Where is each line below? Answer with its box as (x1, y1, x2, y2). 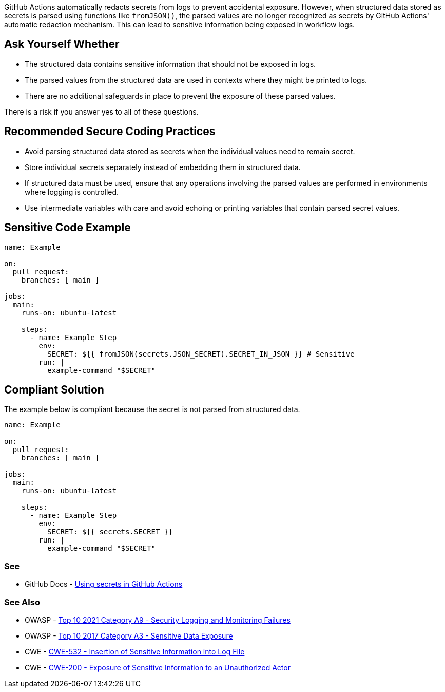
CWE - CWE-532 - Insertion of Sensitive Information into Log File (25, 647, 245, 656)
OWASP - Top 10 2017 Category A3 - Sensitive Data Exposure (25, 631, 233, 640)
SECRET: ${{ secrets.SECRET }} (47, 528, 173, 536)
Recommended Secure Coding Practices (4, 125, 216, 138)
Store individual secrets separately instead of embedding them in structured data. (25, 162, 301, 172)
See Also (4, 596, 40, 607)
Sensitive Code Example (4, 221, 131, 234)
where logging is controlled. (25, 187, 119, 196)
